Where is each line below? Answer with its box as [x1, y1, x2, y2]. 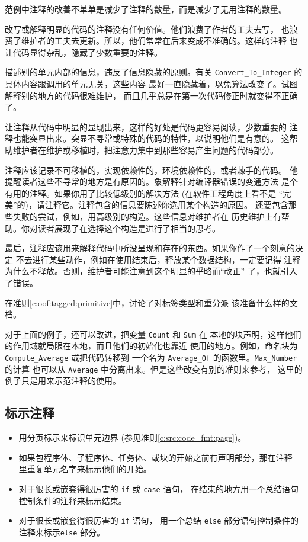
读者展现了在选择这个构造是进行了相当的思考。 [37, 222, 220, 234]
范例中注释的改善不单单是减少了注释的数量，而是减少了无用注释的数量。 [5, 3, 287, 15]
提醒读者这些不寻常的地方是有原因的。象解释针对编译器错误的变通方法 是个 [5, 175, 298, 188]
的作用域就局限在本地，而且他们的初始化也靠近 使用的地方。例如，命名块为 [5, 339, 298, 352]
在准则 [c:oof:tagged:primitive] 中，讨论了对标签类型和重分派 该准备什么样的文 [5, 296, 298, 309]
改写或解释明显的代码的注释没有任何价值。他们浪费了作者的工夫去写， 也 [5, 23, 290, 35]
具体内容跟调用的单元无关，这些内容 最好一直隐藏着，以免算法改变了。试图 [5, 78, 298, 90]
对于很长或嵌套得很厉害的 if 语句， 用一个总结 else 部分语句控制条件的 [18, 514, 299, 527]
